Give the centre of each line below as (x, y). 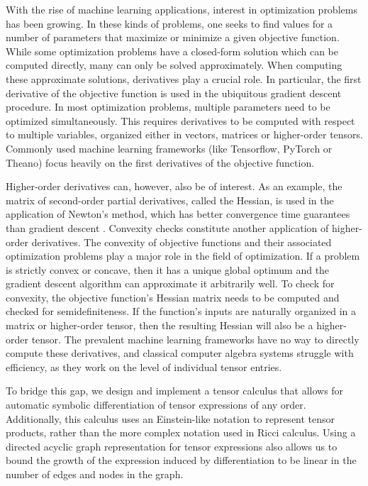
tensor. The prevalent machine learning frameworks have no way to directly (195, 339)
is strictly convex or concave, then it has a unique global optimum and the (168, 269)
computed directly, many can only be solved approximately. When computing (174, 65)
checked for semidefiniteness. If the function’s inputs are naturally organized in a (181, 311)
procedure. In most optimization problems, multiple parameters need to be (168, 107)
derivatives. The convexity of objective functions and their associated (182, 242)
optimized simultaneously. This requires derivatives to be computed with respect (180, 120)
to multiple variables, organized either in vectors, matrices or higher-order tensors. (184, 134)
